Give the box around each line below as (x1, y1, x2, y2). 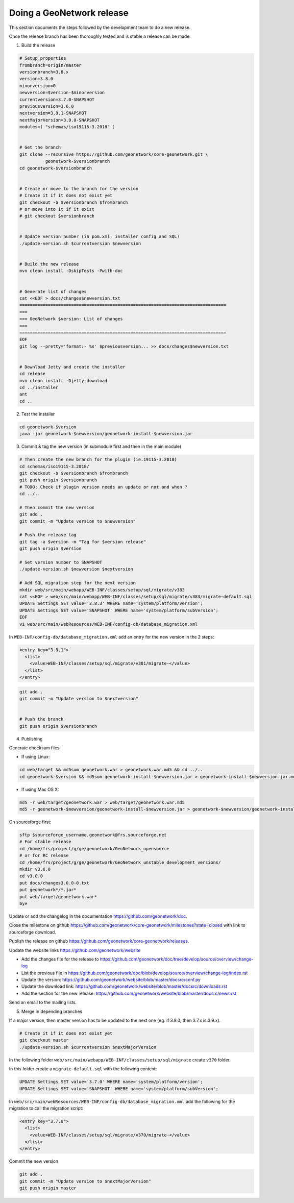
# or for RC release (19, 853, 69, 859)
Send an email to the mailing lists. (9, 1000, 77, 1006)
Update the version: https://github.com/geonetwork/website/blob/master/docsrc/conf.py (21, 977, 201, 982)
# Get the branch (19, 145, 61, 150)
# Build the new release (19, 261, 79, 267)
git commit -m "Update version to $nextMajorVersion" (19, 1178, 151, 1184)
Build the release (21, 42, 55, 49)
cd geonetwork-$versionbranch (19, 165, 92, 171)
